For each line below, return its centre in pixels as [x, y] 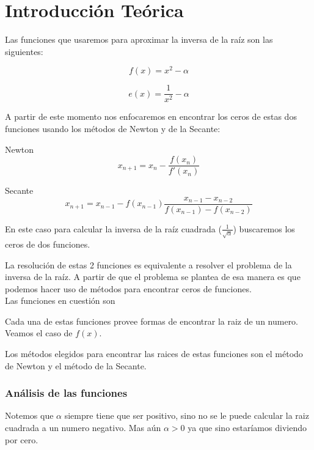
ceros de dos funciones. [48, 244]
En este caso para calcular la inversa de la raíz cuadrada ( [113, 228]
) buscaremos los [264, 228]
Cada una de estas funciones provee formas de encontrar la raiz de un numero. [152, 321]
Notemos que [29, 415]
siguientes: [24, 51]
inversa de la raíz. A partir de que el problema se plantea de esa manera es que [153, 277]
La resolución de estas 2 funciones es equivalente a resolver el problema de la [148, 264]
